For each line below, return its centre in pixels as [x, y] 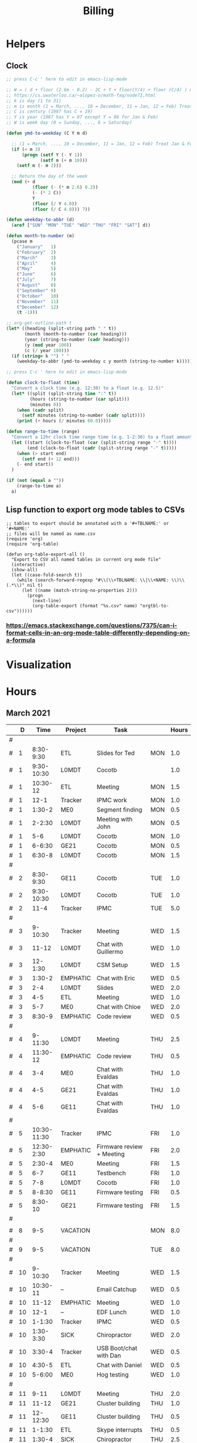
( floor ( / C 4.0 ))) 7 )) [61, 209]
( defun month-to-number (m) [40, 236]
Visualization [39, 665]
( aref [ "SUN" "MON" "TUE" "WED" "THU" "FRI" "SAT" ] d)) [81, 225]
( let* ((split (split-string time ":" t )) [64, 393]
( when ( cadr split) [40, 410]
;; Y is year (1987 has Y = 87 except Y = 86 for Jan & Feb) [82, 117]
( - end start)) [35, 464]
